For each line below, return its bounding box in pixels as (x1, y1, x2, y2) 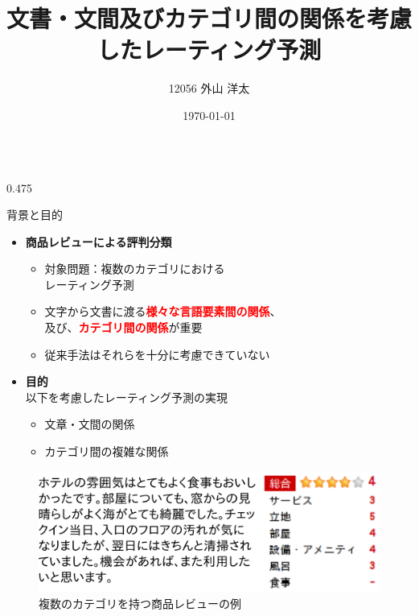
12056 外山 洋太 (168, 80, 250, 97)
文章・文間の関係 (44, 415, 135, 432)
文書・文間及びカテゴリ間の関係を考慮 (6, 2, 413, 35)
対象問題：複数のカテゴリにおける (44, 260, 225, 277)
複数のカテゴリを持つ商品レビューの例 (39, 594, 241, 611)
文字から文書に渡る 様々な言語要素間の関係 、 (44, 303, 281, 320)
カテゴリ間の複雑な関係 (44, 443, 169, 460)
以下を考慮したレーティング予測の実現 (25, 388, 228, 405)
